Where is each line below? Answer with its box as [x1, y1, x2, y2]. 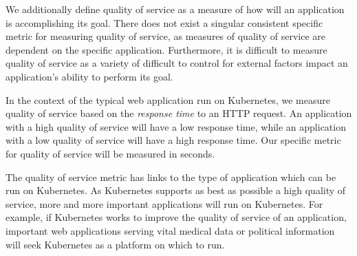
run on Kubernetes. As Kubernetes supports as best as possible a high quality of [6, 183, 346, 198]
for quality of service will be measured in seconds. [6, 146, 215, 160]
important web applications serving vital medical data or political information [6, 223, 335, 237]
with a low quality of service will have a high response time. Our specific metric [6, 133, 341, 147]
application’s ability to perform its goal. [6, 69, 173, 83]
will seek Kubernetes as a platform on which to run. [6, 237, 225, 251]
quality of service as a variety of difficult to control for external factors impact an [6, 56, 348, 70]
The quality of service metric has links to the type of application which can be [6, 169, 336, 184]
